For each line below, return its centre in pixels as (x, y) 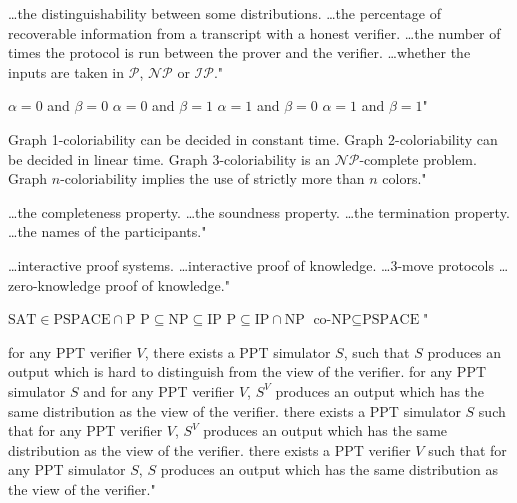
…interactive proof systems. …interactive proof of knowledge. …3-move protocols (251, 264)
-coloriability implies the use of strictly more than (212, 178)
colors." (404, 178)
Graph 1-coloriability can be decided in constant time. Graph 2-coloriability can (253, 138)
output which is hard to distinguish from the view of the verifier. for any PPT (247, 371)
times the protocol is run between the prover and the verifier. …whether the (239, 52)
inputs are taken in (66, 71)
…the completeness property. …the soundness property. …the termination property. (259, 211)
